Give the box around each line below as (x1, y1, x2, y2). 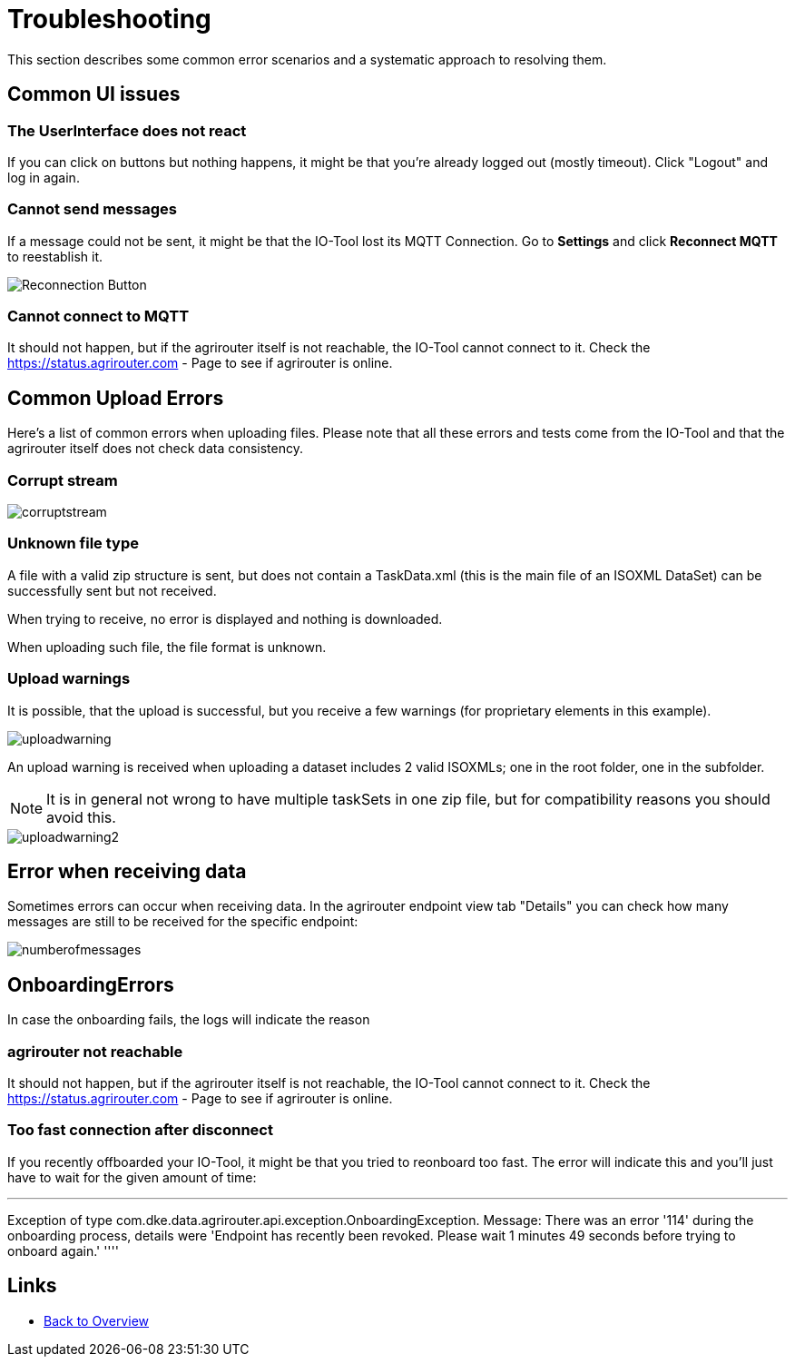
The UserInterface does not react (7, 121, 247, 140)
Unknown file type (7, 534, 139, 553)
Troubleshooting (7, 4, 211, 35)
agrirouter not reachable (7, 1042, 183, 1061)
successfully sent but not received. (7, 582, 217, 598)
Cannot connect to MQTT (7, 307, 190, 326)
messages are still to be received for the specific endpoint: (7, 914, 358, 930)
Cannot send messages (7, 200, 177, 219)
